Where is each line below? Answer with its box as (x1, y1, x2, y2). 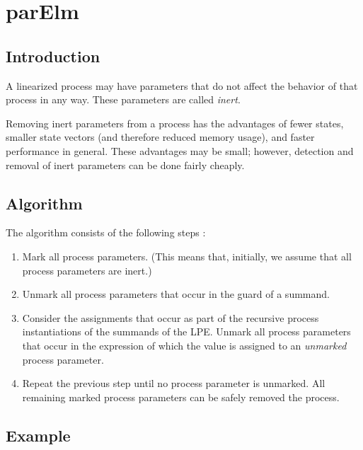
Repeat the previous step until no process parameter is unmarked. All (22, 376, 325, 391)
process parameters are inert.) (22, 262, 152, 277)
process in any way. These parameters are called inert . (6, 92, 241, 107)
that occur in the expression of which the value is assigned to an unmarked (22, 337, 347, 352)
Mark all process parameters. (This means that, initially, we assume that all (22, 248, 352, 263)
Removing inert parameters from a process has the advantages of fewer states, (6, 115, 344, 130)
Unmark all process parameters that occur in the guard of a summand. (22, 287, 330, 301)
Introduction (6, 45, 100, 67)
